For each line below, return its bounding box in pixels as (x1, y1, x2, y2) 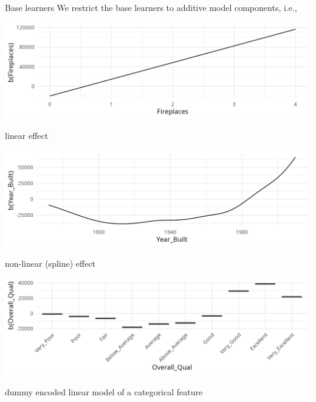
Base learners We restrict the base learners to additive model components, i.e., (5, 1, 297, 13)
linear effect (5, 129, 49, 142)
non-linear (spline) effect (5, 257, 96, 270)
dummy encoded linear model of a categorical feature (5, 385, 203, 398)
